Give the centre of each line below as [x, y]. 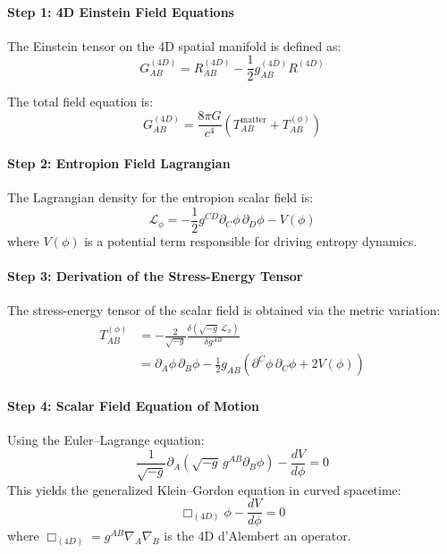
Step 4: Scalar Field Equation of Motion [134, 405]
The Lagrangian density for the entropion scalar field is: [160, 197]
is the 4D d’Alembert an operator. [257, 536]
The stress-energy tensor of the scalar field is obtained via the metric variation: [224, 310]
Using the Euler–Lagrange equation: [106, 440]
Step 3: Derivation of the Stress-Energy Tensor [155, 276]
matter [253, 120]
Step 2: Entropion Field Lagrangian [119, 163]
